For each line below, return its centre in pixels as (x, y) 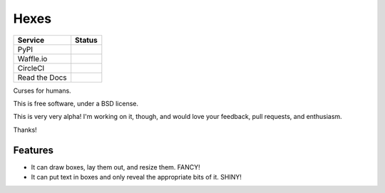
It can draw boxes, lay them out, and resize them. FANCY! (116, 167)
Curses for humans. (42, 90)
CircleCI (31, 68)
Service (31, 40)
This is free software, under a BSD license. (76, 103)
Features (33, 150)
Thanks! (25, 130)
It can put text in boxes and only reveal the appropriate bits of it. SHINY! (137, 177)
